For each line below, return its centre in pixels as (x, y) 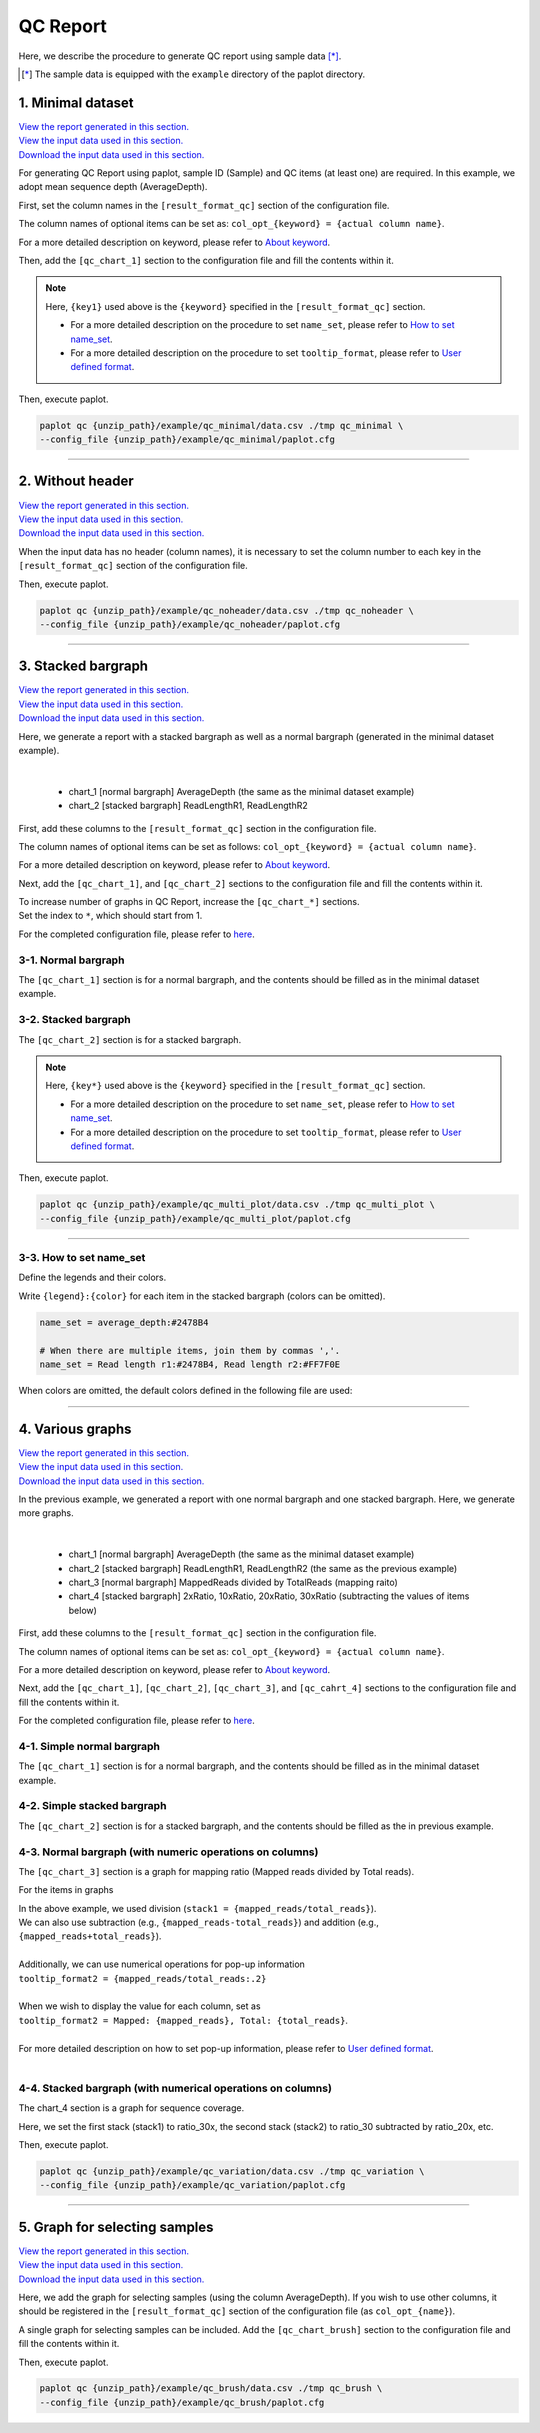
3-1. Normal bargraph (71, 960)
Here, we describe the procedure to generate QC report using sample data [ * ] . (180, 56)
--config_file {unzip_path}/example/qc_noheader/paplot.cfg (190, 624)
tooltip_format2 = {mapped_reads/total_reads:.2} (142, 1978)
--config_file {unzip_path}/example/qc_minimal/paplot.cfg (187, 439)
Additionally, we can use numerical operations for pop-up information (161, 1964)
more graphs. (46, 1513)
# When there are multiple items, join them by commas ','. (190, 1350)
